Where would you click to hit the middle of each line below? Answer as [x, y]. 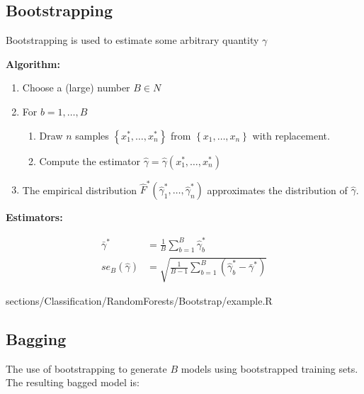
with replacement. [291, 135]
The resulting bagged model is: [73, 382]
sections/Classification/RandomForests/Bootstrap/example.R [139, 301]
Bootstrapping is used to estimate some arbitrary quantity [132, 40]
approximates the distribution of [277, 190]
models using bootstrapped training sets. [269, 368]
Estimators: [34, 217]
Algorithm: [33, 63]
